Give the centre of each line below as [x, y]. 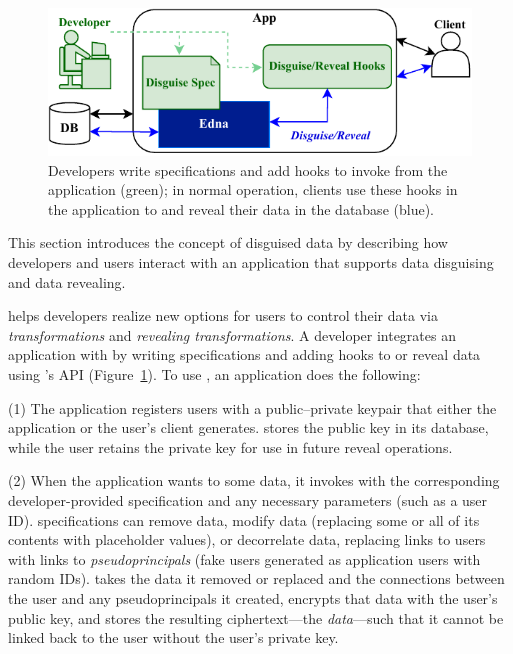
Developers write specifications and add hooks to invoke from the [248, 169]
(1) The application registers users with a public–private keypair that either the [252, 407]
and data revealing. [67, 281]
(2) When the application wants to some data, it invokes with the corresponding [254, 480]
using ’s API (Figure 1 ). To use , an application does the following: [214, 374]
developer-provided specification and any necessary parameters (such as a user [248, 500]
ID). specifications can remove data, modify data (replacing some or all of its [244, 519]
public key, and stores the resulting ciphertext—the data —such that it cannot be [256, 617]
